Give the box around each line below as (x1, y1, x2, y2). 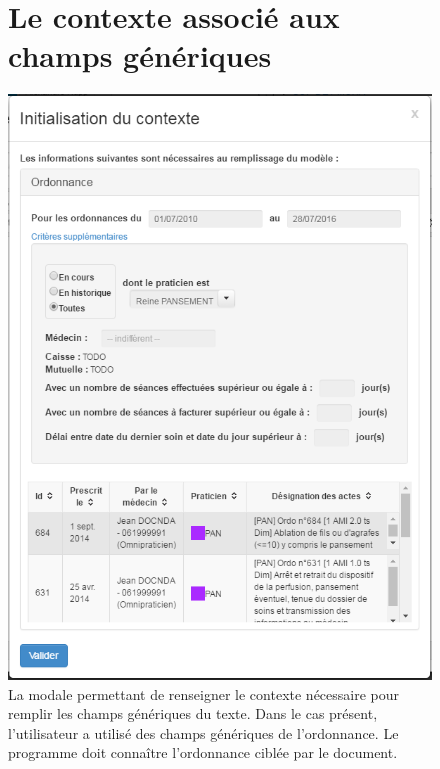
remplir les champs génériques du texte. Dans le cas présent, (8, 703, 378, 724)
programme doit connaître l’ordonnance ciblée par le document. (8, 742, 398, 763)
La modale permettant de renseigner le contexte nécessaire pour (8, 683, 400, 704)
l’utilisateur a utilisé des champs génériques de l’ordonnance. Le (8, 722, 399, 743)
